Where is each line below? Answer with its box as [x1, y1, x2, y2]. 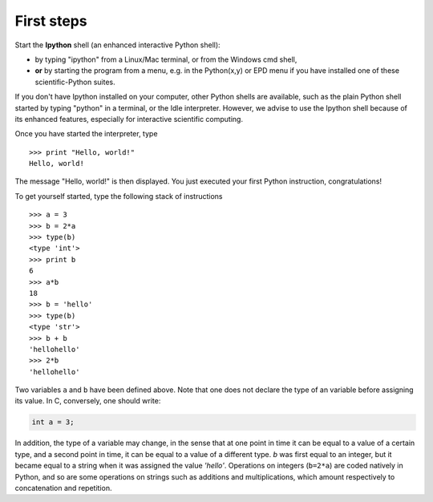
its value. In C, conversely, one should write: [14, 396, 161, 406]
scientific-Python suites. [34, 77, 115, 87]
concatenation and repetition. [14, 484, 112, 493]
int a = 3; [31, 418, 75, 427]
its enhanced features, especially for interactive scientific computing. [14, 114, 244, 123]
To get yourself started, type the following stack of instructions [14, 191, 223, 200]
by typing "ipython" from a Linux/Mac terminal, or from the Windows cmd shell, [34, 55, 297, 64]
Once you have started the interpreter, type [14, 129, 158, 139]
